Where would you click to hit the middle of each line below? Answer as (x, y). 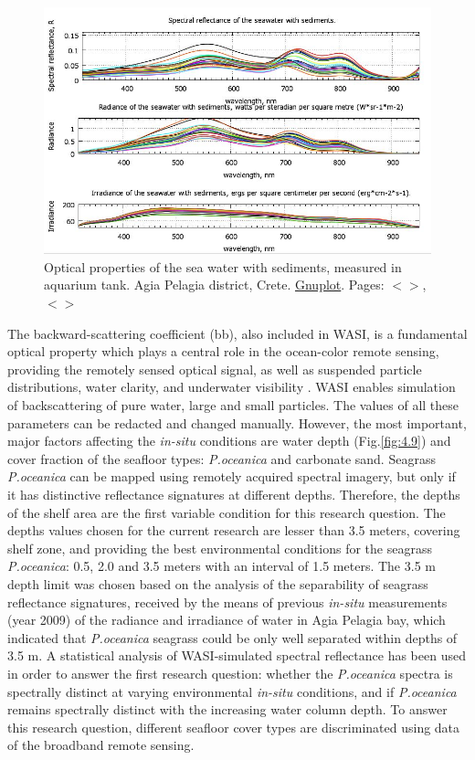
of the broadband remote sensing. (101, 745)
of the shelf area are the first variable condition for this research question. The (227, 512)
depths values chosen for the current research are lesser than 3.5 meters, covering (234, 530)
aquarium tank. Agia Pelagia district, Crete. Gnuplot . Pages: (214, 285)
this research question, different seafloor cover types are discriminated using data (234, 727)
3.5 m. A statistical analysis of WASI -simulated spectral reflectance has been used (237, 655)
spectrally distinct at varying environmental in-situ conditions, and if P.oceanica (232, 691)
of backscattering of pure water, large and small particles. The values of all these (233, 405)
